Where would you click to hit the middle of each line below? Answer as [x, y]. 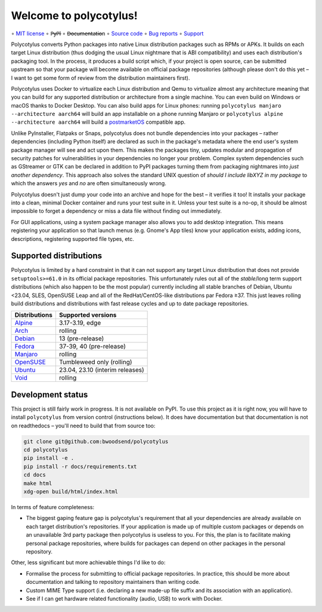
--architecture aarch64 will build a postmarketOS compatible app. [98, 122]
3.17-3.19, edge [80, 323]
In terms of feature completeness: [53, 507]
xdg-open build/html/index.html [71, 492]
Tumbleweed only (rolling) [95, 362]
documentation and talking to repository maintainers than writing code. [113, 582]
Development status [49, 394]
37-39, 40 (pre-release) [92, 347]
